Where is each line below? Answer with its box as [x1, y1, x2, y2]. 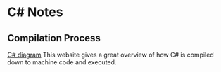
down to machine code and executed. [7, 58, 117, 66]
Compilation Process [7, 32, 101, 44]
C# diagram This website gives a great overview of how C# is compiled [7, 50, 214, 59]
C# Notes [7, 4, 63, 20]
